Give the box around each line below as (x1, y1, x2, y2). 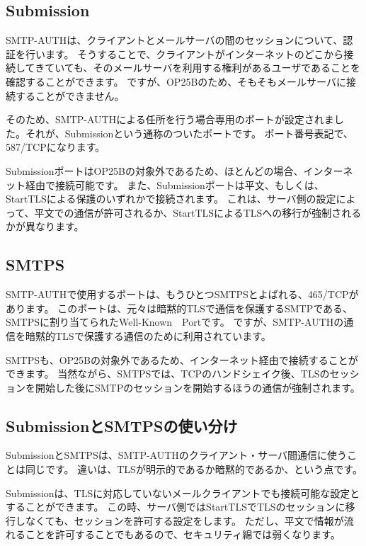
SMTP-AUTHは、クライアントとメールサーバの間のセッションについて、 (6, 33, 343, 47)
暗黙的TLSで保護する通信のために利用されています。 (25, 328, 271, 343)
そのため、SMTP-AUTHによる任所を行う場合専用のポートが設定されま (6, 112, 334, 127)
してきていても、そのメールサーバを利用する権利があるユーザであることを (15, 60, 361, 75)
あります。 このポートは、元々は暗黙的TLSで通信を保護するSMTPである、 (6, 300, 353, 315)
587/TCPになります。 (6, 140, 105, 154)
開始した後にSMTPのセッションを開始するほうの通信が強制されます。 (35, 380, 360, 394)
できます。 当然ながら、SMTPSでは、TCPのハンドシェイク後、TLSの (6, 366, 330, 381)
